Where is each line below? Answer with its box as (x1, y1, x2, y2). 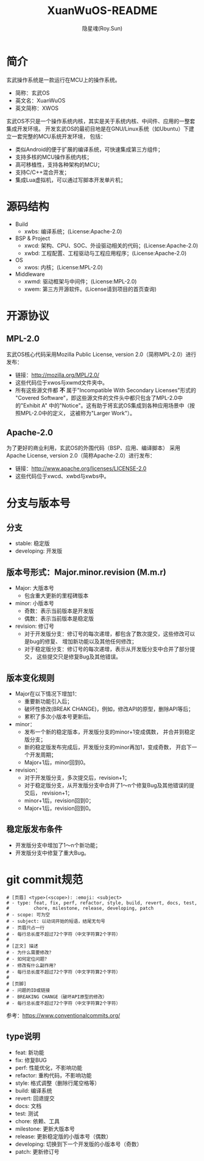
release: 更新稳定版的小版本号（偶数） (15, 1132, 112, 1140)
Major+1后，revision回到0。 (24, 804, 94, 812)
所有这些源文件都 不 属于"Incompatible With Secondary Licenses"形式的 (15, 386, 197, 394)
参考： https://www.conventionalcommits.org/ (6, 1011, 121, 1019)
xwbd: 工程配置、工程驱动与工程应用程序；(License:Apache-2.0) (24, 249, 187, 257)
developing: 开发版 (15, 547, 63, 555)
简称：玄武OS (15, 89, 50, 96)
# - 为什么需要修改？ (6, 949, 54, 956)
